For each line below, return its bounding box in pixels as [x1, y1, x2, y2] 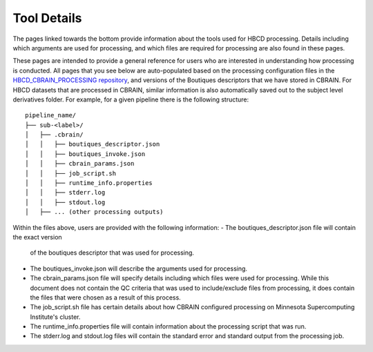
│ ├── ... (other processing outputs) [25, 208, 164, 216]
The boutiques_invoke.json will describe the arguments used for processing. [30, 264, 248, 273]
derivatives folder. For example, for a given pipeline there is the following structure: [12, 95, 249, 104]
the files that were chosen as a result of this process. [30, 293, 181, 302]
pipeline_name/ [25, 111, 77, 119]
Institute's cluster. [30, 313, 81, 321]
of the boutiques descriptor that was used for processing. [30, 248, 195, 257]
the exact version [12, 233, 62, 241]
